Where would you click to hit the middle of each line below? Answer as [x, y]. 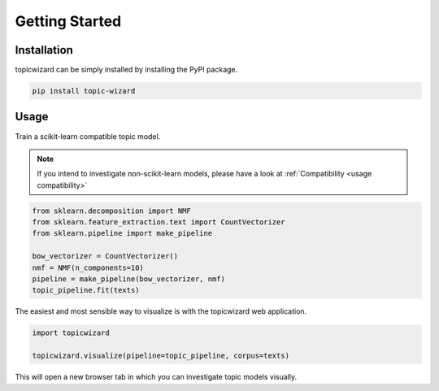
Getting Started [68, 21]
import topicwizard [71, 333]
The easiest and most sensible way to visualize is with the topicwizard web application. [161, 311]
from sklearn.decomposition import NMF [111, 211]
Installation [44, 50]
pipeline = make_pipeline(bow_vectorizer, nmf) [128, 279]
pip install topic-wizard [84, 91]
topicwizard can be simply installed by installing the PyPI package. [126, 70]
